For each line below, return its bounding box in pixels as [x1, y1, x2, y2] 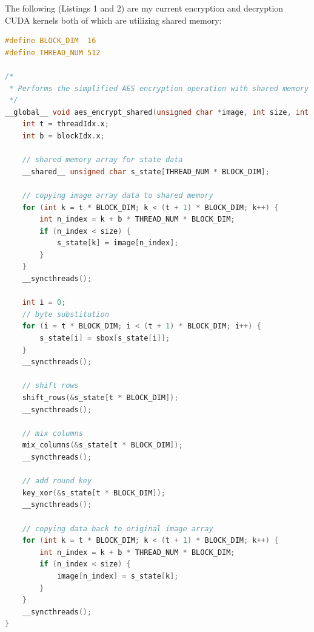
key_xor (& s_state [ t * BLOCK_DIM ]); [22, 488, 165, 497]
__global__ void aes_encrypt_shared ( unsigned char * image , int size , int [5, 107, 309, 117]
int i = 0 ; [22, 298, 66, 307]
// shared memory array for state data [22, 155, 183, 165]
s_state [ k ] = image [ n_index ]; [56, 239, 179, 248]
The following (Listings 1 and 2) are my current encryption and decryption [5, 2, 284, 14]
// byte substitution [22, 310, 109, 319]
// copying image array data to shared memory [22, 191, 213, 200]
